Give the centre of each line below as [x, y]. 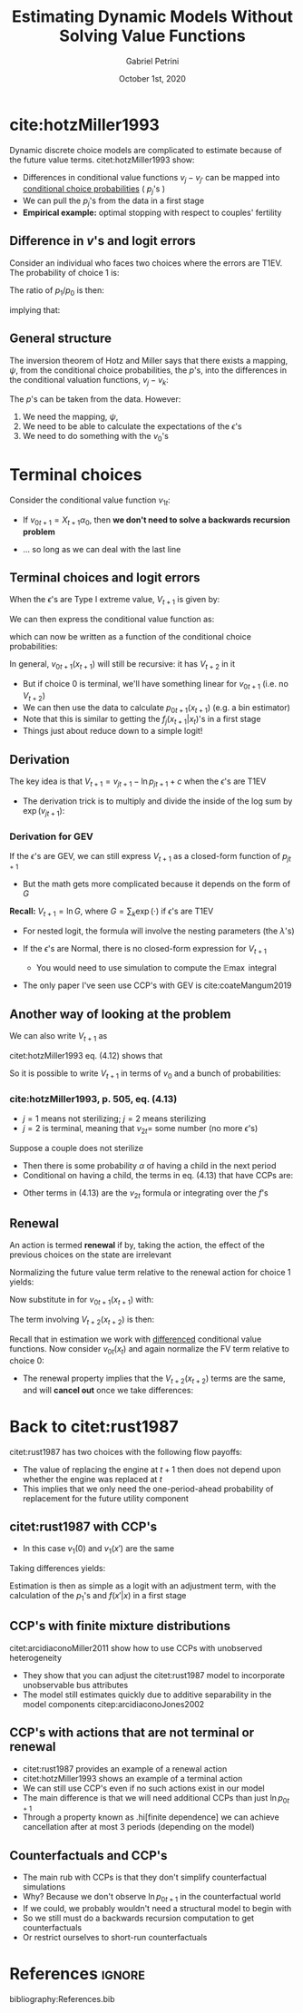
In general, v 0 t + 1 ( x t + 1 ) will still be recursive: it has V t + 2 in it [122, 665]
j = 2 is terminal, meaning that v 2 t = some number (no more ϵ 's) [140, 1129]
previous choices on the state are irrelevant [91, 1255]
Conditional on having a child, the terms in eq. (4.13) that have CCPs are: [157, 1175]
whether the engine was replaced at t [92, 1479]
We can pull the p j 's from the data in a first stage [113, 202]
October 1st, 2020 [152, 78]
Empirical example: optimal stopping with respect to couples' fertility [152, 213]
